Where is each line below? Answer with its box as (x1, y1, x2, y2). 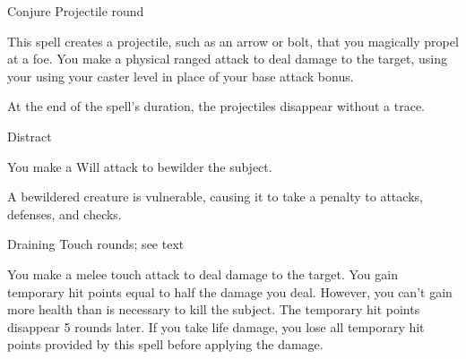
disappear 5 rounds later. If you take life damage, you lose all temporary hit (7, 317, 425, 336)
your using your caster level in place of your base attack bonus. (7, 66, 354, 85)
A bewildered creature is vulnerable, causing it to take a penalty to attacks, (7, 187, 423, 206)
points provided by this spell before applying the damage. (7, 335, 324, 354)
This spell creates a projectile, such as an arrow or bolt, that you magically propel (7, 31, 459, 50)
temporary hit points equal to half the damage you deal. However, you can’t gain (7, 282, 453, 301)
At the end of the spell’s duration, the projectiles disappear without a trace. (7, 97, 425, 115)
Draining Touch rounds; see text (7, 235, 185, 253)
